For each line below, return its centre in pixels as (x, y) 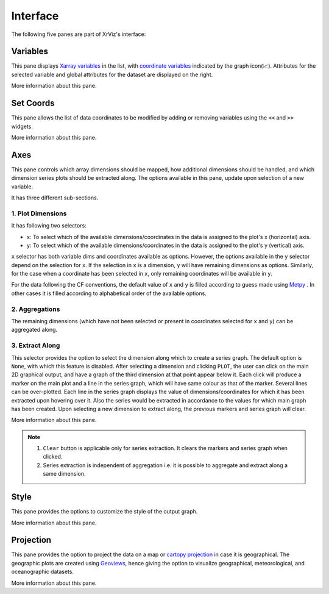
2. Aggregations (36, 309)
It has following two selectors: (49, 226)
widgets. (22, 126)
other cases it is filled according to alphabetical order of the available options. (109, 293)
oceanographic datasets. (43, 572)
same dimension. (64, 474)
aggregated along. (34, 330)
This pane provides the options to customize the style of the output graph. (104, 512)
